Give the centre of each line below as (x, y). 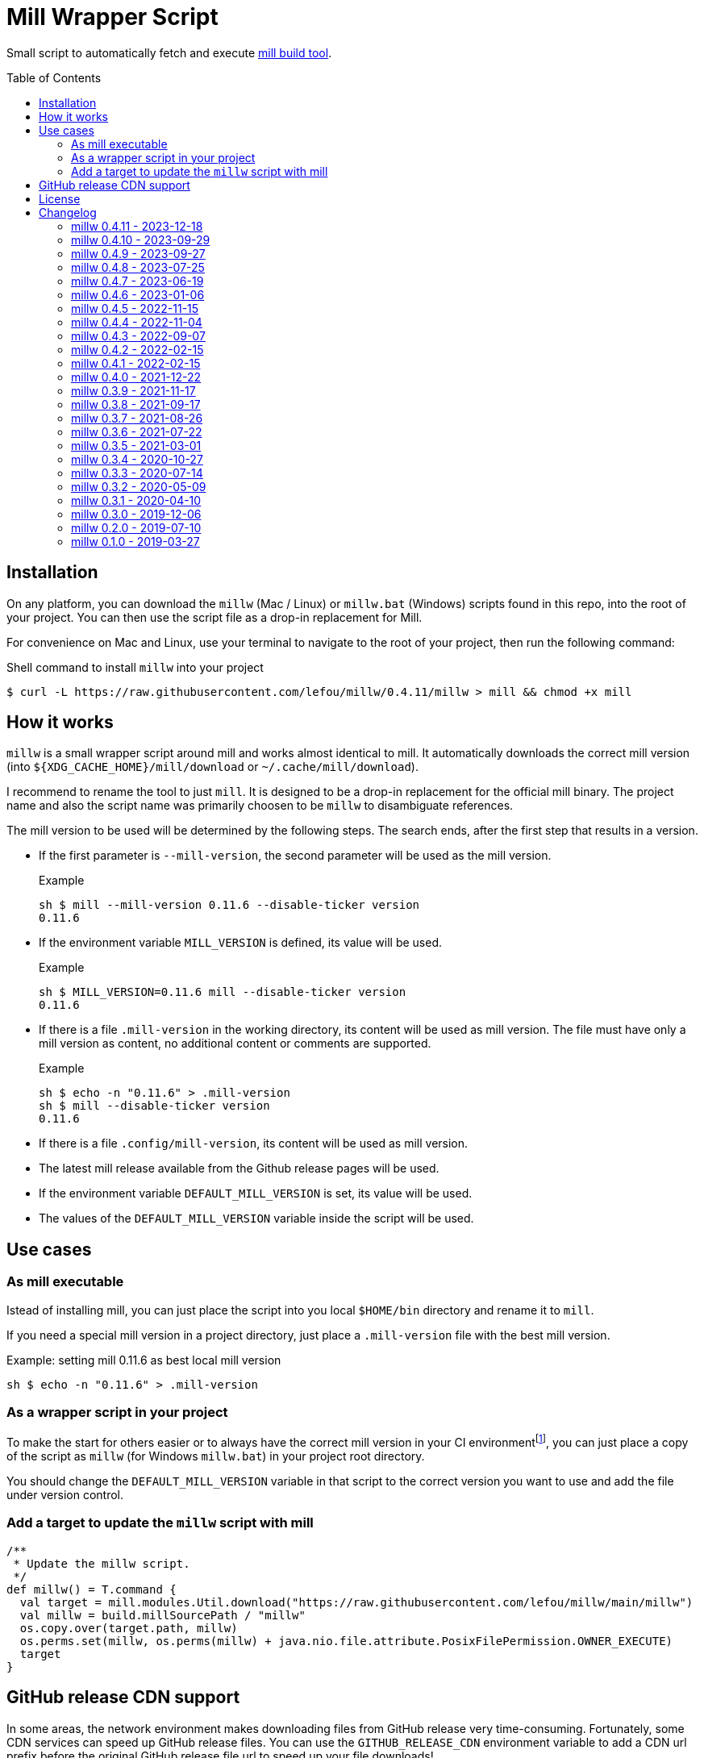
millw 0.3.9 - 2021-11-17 (133, 390)
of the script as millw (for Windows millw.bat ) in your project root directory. (216, 1456)
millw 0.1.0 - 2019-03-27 (135, 541)
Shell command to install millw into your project (135, 667)
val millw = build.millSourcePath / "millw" (162, 1615)
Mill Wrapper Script (112, 17)
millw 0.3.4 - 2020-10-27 (137, 459)
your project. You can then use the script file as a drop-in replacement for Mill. (215, 617)
